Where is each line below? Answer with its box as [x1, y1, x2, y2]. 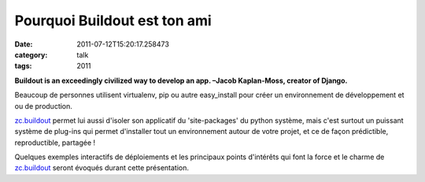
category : [14, 50, 48, 59]
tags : [14, 61, 32, 71]
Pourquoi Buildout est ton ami [14, 12, 212, 29]
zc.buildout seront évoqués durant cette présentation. [14, 163, 189, 173]
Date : [14, 39, 33, 49]
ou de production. [14, 101, 72, 110]
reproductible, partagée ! [14, 138, 96, 147]
